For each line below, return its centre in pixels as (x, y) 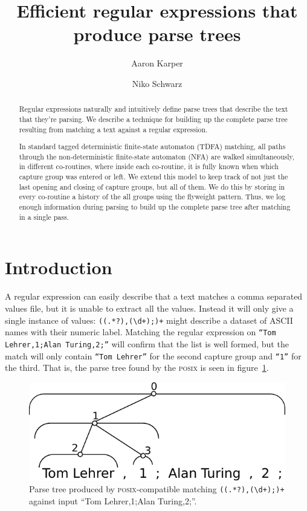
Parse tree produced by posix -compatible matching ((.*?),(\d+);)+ (157, 489)
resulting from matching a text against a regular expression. (113, 129)
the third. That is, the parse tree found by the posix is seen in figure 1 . (137, 368)
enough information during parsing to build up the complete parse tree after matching (155, 207)
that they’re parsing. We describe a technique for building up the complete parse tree (153, 119)
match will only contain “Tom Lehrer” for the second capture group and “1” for (153, 355)
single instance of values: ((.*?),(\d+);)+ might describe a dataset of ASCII (149, 320)
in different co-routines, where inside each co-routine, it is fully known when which (149, 166)
